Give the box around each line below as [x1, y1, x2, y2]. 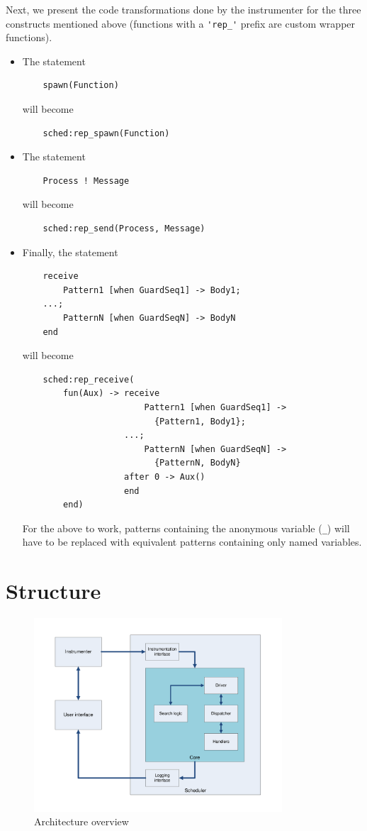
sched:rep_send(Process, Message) [43, 224, 205, 233]
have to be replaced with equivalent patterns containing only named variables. [22, 534, 362, 549]
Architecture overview [34, 814, 129, 829]
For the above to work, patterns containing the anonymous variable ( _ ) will [22, 520, 350, 535]
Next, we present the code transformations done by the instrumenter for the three [6, 2, 361, 16]
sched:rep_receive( [43, 374, 135, 385]
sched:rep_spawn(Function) [43, 128, 170, 138]
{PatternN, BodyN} [154, 458, 241, 468]
